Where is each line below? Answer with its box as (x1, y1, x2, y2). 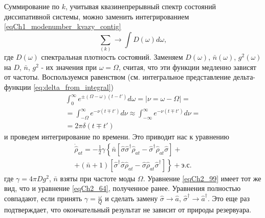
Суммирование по (4, 1, 60, 11)
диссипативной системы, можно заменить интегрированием (4, 11, 189, 21)
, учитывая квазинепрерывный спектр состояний (65, 1, 216, 11)
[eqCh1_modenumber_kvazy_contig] (4, 21, 121, 32)
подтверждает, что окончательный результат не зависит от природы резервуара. (4, 204, 252, 214)
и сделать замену (105, 193, 158, 204)
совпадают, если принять (4, 193, 82, 204)
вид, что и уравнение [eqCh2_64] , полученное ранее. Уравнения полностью (4, 183, 241, 193)
